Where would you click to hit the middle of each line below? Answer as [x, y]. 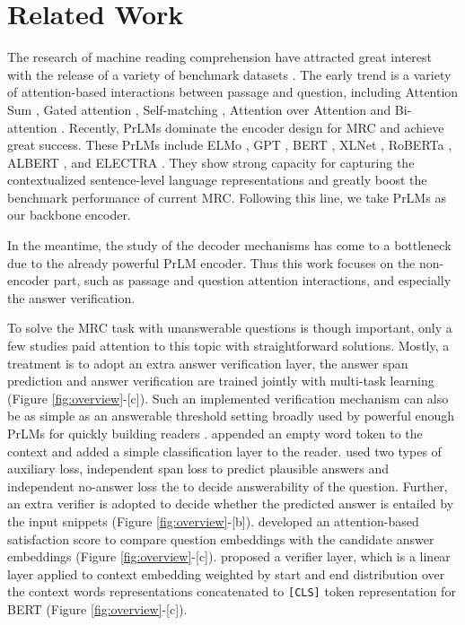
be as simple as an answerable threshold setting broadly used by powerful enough [231, 416]
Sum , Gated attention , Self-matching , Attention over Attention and [199, 109]
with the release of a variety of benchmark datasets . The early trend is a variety [229, 74]
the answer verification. [71, 297]
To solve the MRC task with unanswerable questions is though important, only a [230, 328]
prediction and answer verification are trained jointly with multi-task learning [221, 381]
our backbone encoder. [69, 215]
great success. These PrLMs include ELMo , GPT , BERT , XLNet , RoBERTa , [230, 145]
